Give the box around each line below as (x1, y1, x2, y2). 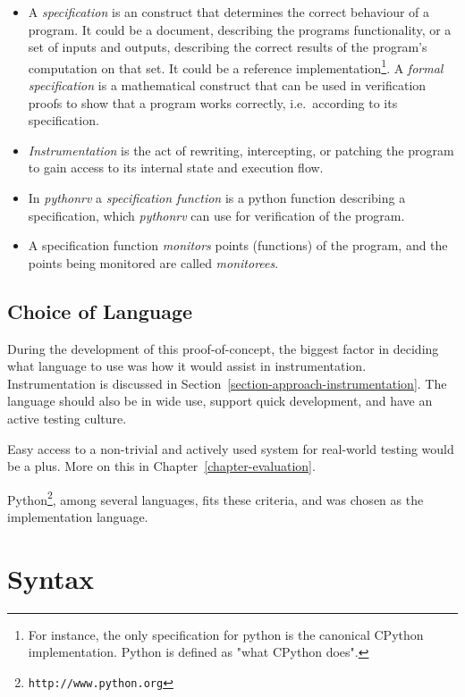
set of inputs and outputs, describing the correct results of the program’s (28, 38, 427, 56)
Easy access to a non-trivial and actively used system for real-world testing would (7, 439, 454, 458)
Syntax (7, 559, 95, 596)
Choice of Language (7, 297, 193, 324)
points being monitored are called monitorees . (28, 253, 279, 272)
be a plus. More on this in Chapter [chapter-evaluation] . (7, 457, 316, 475)
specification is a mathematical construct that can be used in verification (28, 76, 427, 95)
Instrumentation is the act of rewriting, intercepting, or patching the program (28, 140, 454, 159)
